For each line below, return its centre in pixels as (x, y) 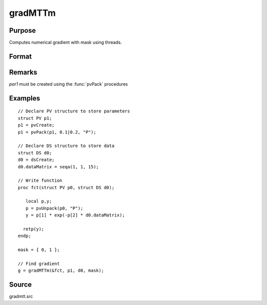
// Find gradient (39, 263)
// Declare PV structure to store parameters (74, 111)
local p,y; (39, 201)
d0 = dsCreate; (36, 160)
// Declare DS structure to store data (66, 146)
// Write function (40, 180)
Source (21, 285)
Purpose (22, 30)
